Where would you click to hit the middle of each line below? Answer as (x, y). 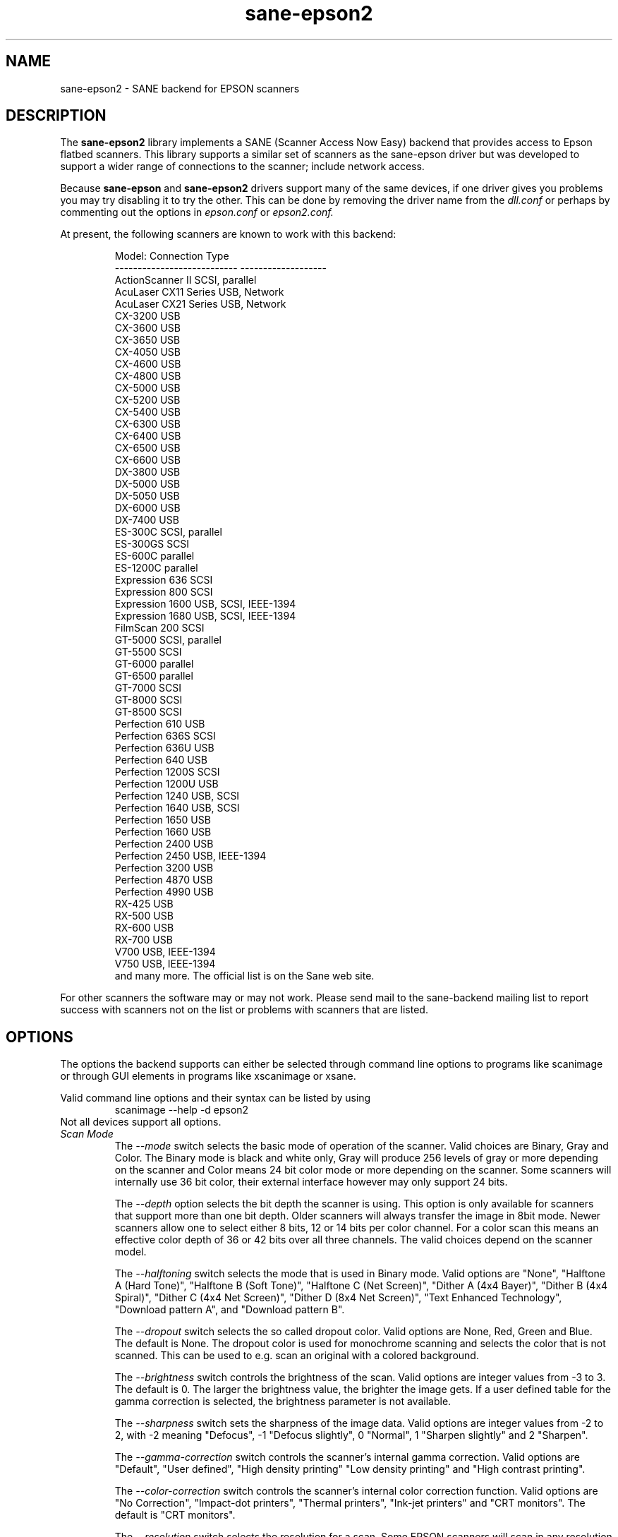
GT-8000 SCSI (149, 700)
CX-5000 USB (147, 388)
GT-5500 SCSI (148, 652)
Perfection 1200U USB (166, 784)
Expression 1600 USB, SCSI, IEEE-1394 (205, 604)
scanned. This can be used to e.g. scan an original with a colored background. (297, 1356)
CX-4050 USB (147, 352)
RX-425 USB (144, 904)
